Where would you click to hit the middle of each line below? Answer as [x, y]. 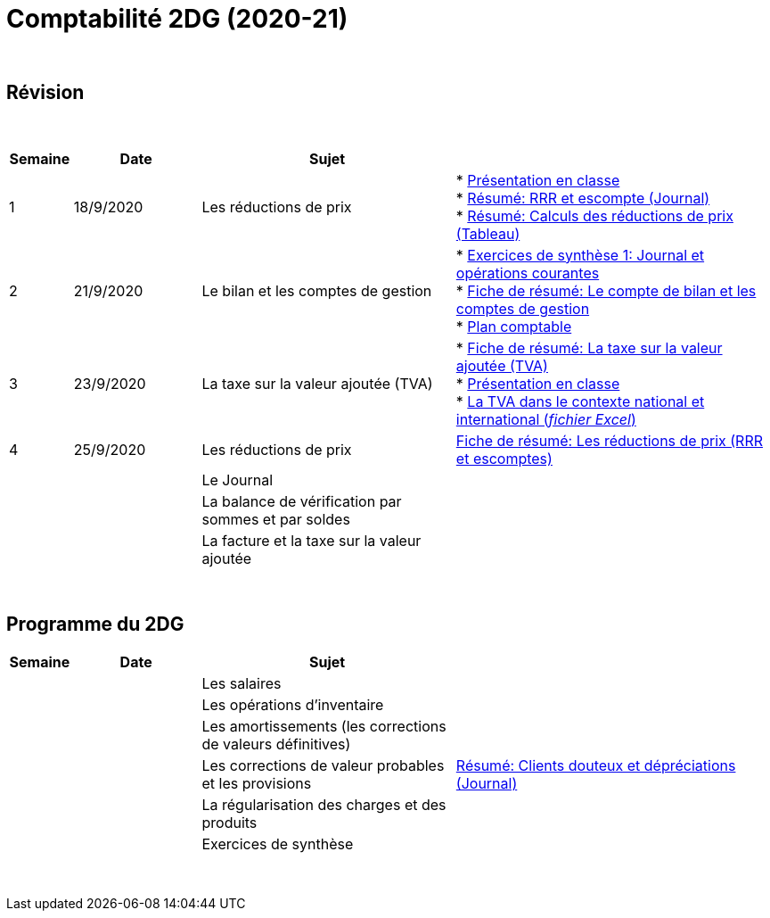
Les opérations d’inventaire [293, 705]
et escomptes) [504, 458]
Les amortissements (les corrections [324, 727]
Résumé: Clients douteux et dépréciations [596, 766]
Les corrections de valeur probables [323, 766]
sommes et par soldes [276, 519]
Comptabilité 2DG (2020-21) [177, 19]
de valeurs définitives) [276, 744]
